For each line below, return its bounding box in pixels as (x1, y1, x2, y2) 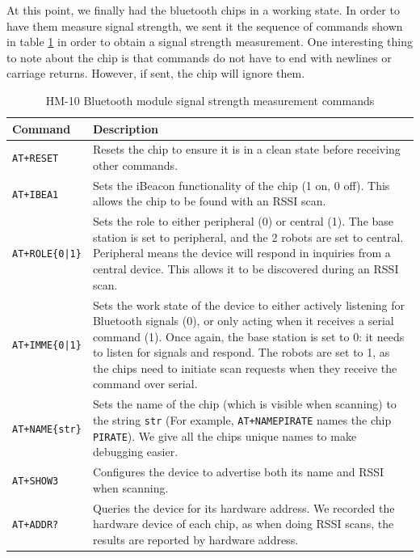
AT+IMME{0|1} (12, 340, 82, 352)
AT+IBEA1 (12, 188, 59, 201)
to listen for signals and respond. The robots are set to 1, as (92, 344, 390, 361)
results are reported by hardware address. (92, 531, 299, 547)
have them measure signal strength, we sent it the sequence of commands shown (6, 17, 403, 34)
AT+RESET (12, 153, 59, 165)
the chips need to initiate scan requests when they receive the (92, 359, 397, 376)
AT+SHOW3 (12, 475, 59, 487)
